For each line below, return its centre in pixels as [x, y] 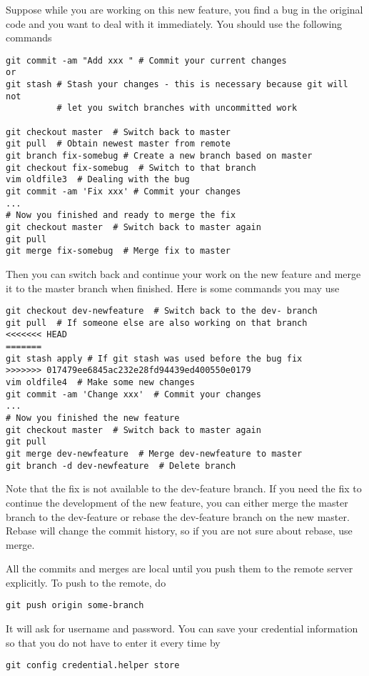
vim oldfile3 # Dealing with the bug [98, 180]
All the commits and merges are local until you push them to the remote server [180, 568]
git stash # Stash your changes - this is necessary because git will [177, 85]
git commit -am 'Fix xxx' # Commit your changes [123, 192]
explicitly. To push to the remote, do [86, 582]
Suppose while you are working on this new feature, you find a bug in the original [184, 9]
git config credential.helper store [93, 666]
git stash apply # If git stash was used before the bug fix [154, 358]
